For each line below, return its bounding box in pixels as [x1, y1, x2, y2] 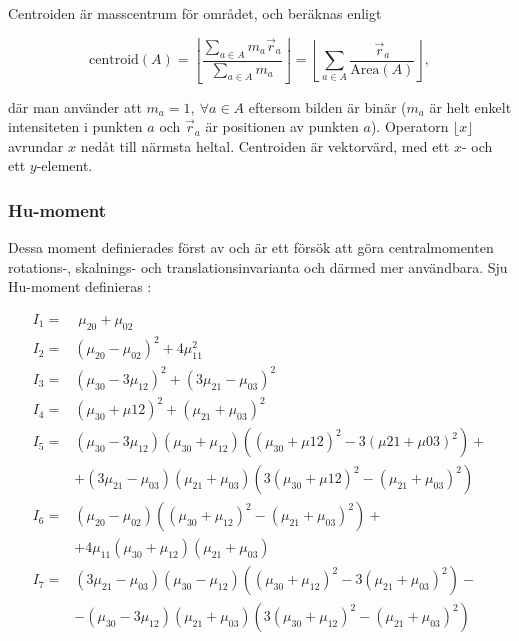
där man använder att [8, 96, 142, 117]
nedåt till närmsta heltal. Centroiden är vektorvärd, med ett [80, 135, 450, 156]
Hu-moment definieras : [8, 276, 152, 297]
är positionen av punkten [205, 116, 359, 137]
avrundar [8, 135, 64, 156]
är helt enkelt [429, 96, 512, 117]
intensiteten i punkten [8, 116, 143, 137]
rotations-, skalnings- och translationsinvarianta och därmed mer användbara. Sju [8, 256, 508, 277]
